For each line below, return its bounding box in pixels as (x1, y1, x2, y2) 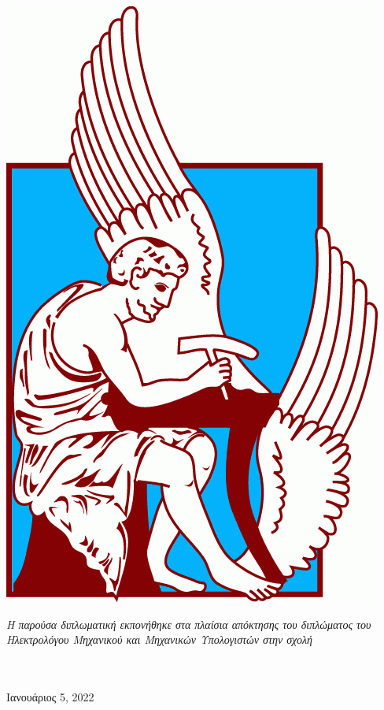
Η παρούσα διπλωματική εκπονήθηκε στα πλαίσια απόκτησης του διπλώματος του (6, 615, 371, 632)
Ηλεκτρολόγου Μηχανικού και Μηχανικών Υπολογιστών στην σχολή (6, 631, 312, 648)
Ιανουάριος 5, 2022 (6, 688, 94, 704)
